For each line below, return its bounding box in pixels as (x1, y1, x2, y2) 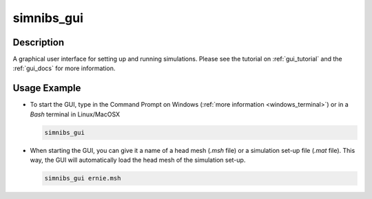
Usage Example (12, 83, 81, 94)
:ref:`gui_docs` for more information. (12, 64, 116, 72)
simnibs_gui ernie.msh (44, 174, 121, 182)
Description (12, 36, 65, 48)
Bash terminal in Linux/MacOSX (30, 110, 121, 118)
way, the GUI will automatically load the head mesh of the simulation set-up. (30, 156, 246, 165)
